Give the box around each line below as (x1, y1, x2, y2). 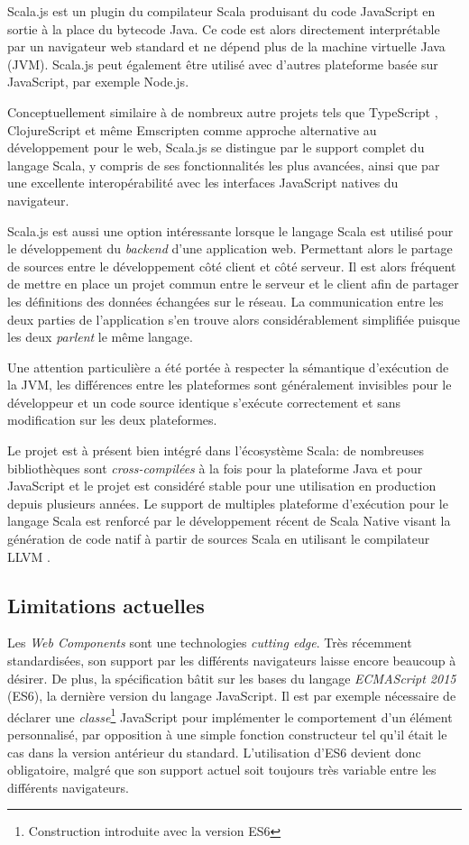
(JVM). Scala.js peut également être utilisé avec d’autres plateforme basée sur (7, 54, 438, 73)
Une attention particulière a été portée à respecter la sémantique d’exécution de (7, 357, 449, 376)
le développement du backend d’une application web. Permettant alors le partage (7, 239, 453, 258)
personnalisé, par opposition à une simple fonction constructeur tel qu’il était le (7, 725, 447, 744)
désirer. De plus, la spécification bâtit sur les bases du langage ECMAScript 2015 (7, 668, 456, 687)
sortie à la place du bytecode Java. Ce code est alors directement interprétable (7, 19, 440, 38)
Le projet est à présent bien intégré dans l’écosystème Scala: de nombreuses (7, 441, 425, 460)
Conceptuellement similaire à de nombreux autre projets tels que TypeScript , (7, 102, 438, 121)
